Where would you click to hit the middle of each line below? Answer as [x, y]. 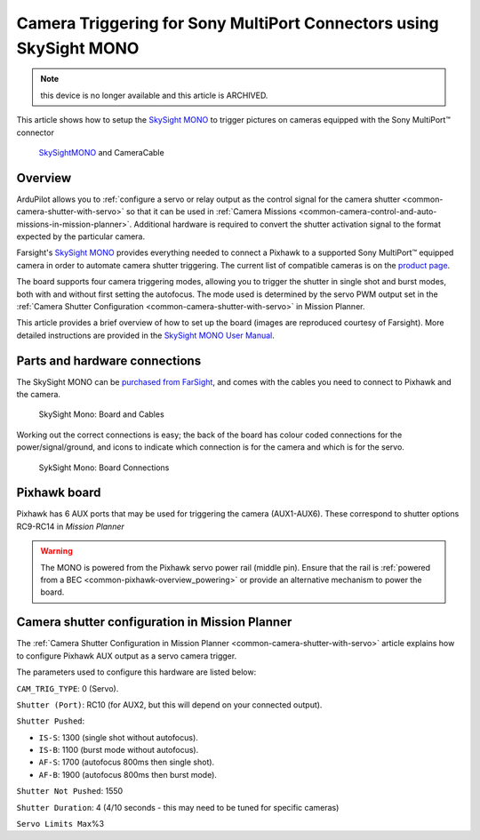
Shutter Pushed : [51, 721]
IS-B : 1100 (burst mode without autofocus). [119, 750]
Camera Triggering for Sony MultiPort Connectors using [228, 23]
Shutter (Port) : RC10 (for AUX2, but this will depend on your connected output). [169, 704]
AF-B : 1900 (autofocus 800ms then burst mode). [128, 774]
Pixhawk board [59, 493]
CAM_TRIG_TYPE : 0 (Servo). [68, 688]
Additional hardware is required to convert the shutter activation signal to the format [288, 224]
